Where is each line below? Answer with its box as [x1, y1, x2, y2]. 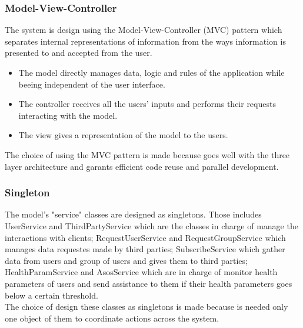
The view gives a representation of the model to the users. [18, 129, 228, 141]
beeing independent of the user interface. [18, 78, 165, 90]
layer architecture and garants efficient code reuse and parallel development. [5, 160, 279, 172]
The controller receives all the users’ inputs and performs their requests [18, 98, 276, 110]
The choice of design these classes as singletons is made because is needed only [5, 300, 288, 313]
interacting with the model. [18, 109, 118, 121]
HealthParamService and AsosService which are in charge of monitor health [5, 266, 278, 278]
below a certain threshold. [5, 289, 98, 301]
